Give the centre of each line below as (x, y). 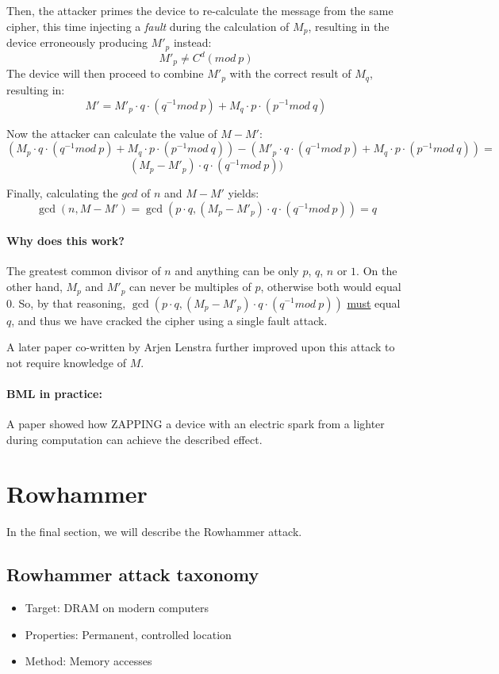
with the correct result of (290, 73)
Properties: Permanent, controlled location (128, 634)
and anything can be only (237, 271)
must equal (374, 303)
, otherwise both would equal (331, 287)
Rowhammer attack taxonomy (133, 574)
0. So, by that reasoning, (66, 303)
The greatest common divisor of (84, 271)
